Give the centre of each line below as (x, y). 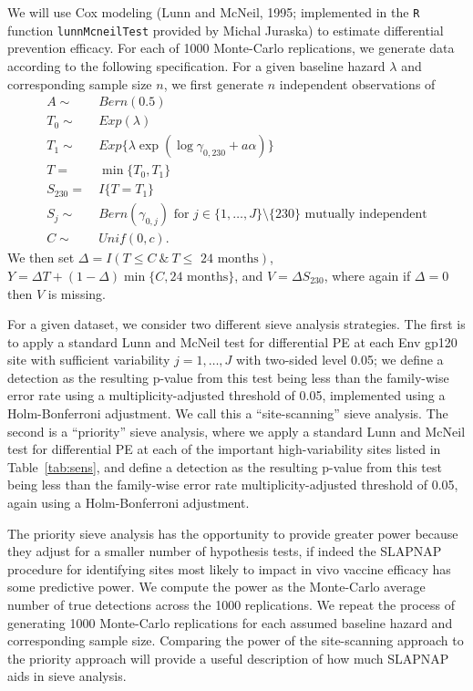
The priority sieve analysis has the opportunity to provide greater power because (233, 533)
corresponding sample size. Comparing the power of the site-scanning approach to (236, 640)
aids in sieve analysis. (67, 676)
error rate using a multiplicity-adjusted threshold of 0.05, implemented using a (226, 395)
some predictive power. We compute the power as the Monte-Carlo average (216, 587)
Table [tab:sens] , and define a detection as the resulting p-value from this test (225, 466)
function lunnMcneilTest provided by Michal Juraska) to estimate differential (226, 30)
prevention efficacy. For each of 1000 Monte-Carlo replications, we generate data (231, 48)
